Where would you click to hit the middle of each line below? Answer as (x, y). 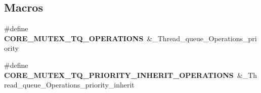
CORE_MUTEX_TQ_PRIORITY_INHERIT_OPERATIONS (119, 75)
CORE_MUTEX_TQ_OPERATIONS (74, 38)
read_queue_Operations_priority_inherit (69, 85)
